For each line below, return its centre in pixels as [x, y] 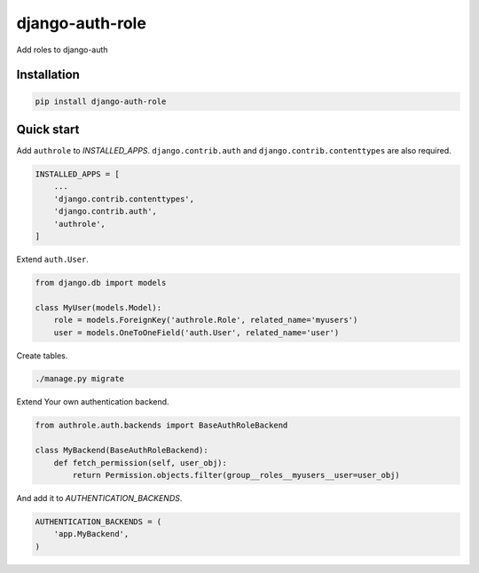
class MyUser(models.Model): [98, 307]
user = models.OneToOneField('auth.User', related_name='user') [196, 332]
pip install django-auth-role [101, 101]
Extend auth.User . [52, 259]
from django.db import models [101, 283]
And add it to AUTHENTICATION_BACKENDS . [99, 498]
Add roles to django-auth [62, 50]
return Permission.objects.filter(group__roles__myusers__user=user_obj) [236, 475]
